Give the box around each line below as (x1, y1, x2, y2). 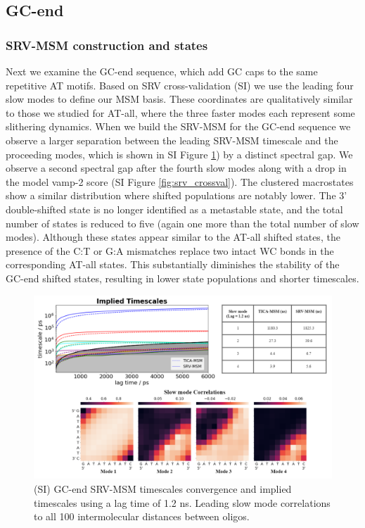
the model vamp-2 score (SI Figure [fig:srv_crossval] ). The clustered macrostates (6, 174, 354, 189)
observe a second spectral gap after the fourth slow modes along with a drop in (6, 161, 347, 175)
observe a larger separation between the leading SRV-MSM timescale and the (6, 132, 338, 147)
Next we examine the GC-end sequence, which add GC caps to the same (6, 64, 318, 78)
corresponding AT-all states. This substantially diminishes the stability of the (6, 257, 340, 272)
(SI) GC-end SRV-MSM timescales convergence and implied (34, 481, 292, 496)
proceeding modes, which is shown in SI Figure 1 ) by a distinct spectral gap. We (6, 146, 353, 161)
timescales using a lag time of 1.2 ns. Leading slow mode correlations (34, 495, 331, 510)
